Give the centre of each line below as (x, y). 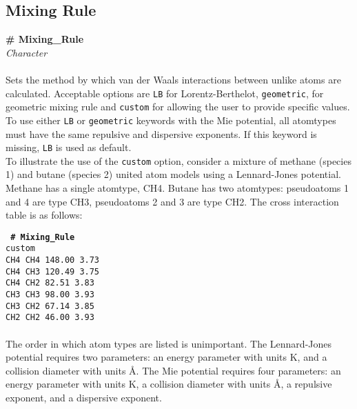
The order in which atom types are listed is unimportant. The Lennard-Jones (169, 343)
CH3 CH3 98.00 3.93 (50, 295)
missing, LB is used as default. (69, 147)
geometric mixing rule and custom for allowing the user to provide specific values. (178, 107)
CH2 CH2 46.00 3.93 (50, 318)
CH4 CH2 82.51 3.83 (50, 283)
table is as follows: (44, 215)
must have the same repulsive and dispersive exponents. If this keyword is (161, 133)
